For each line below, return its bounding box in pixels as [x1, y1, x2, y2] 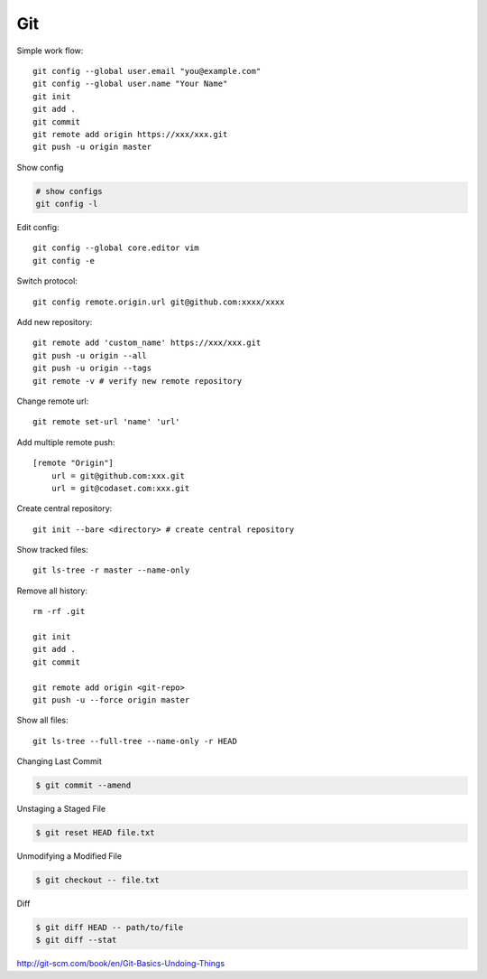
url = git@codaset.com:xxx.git [51, 483, 190, 493]
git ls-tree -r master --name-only [32, 565, 190, 575]
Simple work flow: [16, 45, 84, 56]
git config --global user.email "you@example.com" [32, 66, 262, 76]
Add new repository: [16, 316, 93, 327]
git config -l [35, 199, 98, 210]
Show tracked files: [16, 545, 89, 555]
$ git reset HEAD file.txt [35, 827, 155, 838]
